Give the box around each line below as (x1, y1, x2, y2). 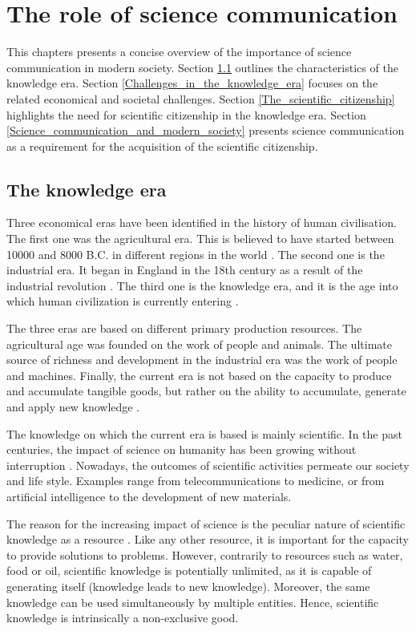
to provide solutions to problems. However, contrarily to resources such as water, (6, 546, 403, 563)
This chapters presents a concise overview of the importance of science (6, 43, 352, 60)
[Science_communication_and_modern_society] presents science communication (6, 122, 405, 139)
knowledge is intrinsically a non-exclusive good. (6, 609, 239, 626)
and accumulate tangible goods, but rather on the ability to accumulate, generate (6, 382, 406, 399)
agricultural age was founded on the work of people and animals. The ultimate (6, 335, 392, 352)
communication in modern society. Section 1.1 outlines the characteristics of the (6, 59, 398, 75)
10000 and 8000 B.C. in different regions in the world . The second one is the (6, 245, 385, 262)
